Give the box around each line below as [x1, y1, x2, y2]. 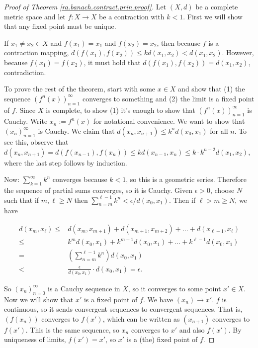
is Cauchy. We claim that [38, 125, 115, 136]
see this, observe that [4, 136, 69, 147]
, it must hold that [84, 57, 141, 67]
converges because [52, 174, 107, 184]
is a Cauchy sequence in [48, 283, 120, 293]
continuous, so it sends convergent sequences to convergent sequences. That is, [4, 304, 243, 314]
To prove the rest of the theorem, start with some [4, 84, 156, 94]
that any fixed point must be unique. [4, 21, 116, 31]
